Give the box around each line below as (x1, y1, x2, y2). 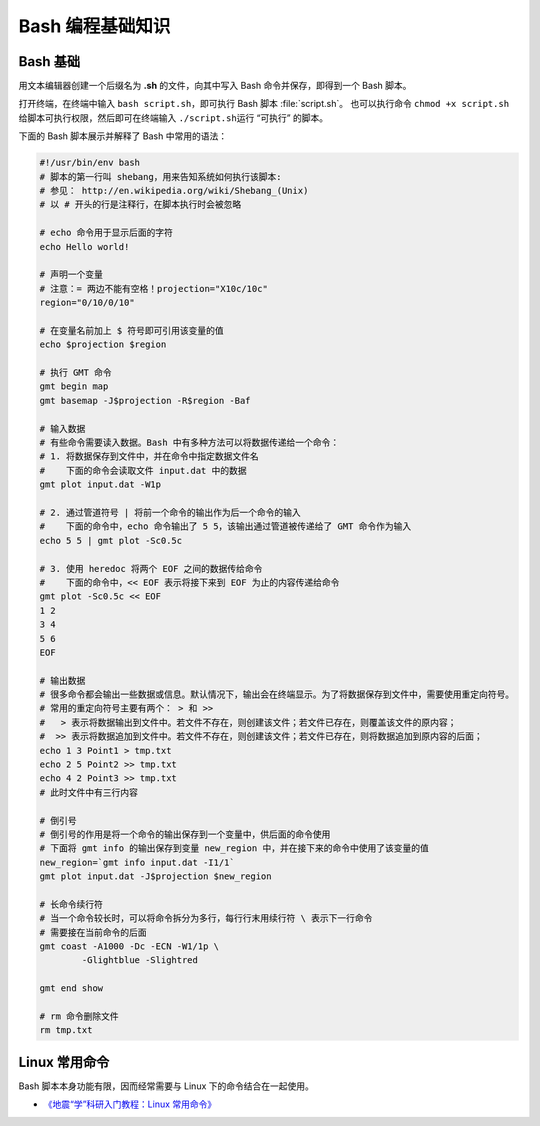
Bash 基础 (18, 53, 80, 70)
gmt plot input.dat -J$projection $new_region (39, 871, 272, 882)
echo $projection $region (39, 339, 167, 350)
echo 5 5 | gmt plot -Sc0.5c (39, 535, 183, 546)
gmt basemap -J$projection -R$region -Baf (39, 395, 251, 406)
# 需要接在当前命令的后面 (39, 926, 147, 938)
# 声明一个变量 (39, 269, 104, 280)
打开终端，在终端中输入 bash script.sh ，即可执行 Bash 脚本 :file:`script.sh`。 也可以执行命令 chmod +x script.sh (18, 98, 510, 110)
